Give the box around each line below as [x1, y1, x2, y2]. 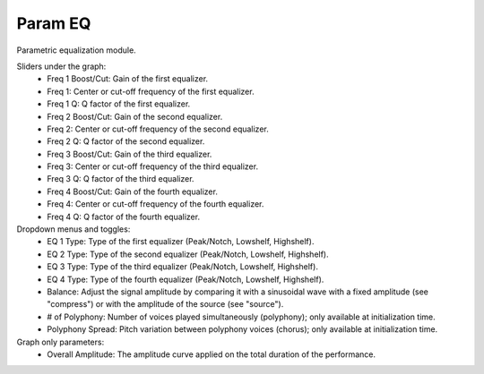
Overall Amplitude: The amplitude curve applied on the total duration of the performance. [47, 349, 376, 360]
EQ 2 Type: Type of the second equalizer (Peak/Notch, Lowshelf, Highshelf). [47, 249, 329, 259]
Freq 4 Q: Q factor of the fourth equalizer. [47, 211, 201, 222]
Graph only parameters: [16, 336, 105, 347]
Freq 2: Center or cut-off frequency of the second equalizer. [47, 123, 269, 134]
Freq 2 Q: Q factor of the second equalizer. [47, 136, 205, 147]
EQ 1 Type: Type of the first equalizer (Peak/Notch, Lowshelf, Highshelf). [47, 236, 315, 247]
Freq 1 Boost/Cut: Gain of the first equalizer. [47, 73, 209, 84]
